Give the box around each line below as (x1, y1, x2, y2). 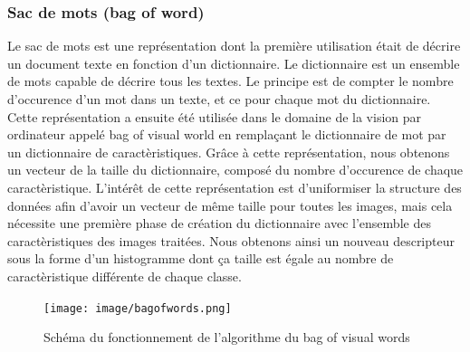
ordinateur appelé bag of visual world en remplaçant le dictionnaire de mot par (7, 125, 446, 144)
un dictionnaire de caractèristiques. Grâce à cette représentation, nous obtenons (7, 142, 450, 161)
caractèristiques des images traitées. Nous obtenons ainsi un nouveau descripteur (7, 231, 455, 250)
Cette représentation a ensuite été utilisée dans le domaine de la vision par (7, 107, 422, 126)
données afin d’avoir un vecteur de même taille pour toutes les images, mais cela (7, 195, 453, 214)
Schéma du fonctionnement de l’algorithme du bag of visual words (43, 328, 410, 347)
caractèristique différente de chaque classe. (7, 266, 242, 285)
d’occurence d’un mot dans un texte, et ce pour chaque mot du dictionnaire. (7, 90, 431, 108)
